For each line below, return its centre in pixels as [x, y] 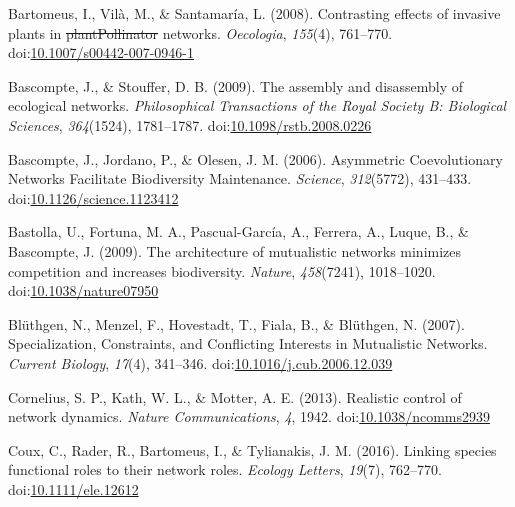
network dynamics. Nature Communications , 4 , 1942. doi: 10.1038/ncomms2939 [249, 416]
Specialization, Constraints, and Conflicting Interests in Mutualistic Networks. [248, 343]
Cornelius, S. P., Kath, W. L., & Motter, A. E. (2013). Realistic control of [235, 396]
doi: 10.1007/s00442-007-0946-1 [101, 52]
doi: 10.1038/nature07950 [83, 290]
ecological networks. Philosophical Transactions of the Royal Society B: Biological [257, 105]
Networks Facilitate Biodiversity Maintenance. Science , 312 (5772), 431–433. [240, 178]
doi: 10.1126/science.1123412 [93, 197]
